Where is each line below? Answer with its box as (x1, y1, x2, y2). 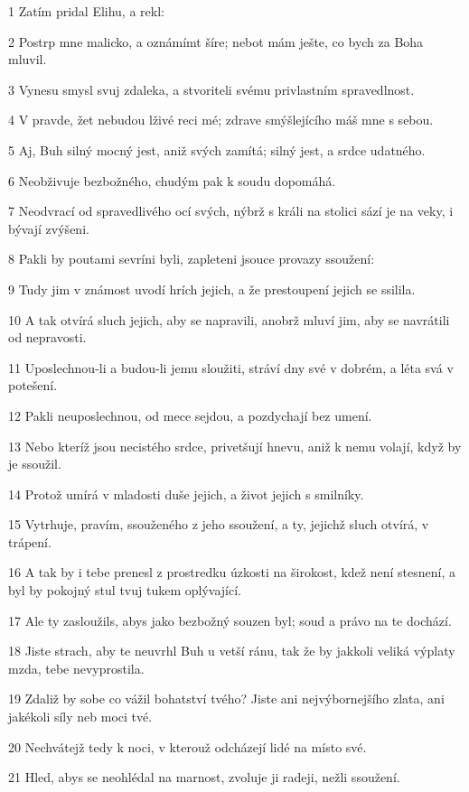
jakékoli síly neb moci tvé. (8, 707, 153, 726)
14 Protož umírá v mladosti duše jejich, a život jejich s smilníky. (8, 484, 364, 503)
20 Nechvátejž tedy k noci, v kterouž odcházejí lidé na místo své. (8, 737, 367, 756)
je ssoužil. (8, 454, 61, 473)
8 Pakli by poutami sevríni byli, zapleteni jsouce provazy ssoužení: (8, 249, 375, 268)
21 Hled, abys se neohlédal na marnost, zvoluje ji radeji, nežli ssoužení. (8, 768, 400, 787)
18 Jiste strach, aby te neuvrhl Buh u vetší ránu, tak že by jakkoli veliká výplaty (8, 641, 455, 660)
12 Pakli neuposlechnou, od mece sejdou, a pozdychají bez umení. (8, 405, 372, 424)
